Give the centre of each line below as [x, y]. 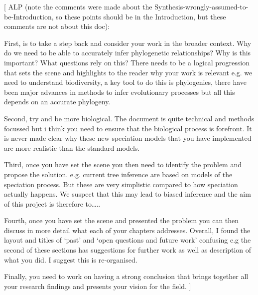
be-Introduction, [29, 16]
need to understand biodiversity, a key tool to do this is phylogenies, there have [126, 82]
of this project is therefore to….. [52, 203]
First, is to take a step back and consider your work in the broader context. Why [128, 43]
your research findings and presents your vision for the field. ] [98, 286]
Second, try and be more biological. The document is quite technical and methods [129, 118]
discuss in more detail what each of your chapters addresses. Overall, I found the [127, 230]
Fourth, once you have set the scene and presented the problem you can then [122, 220]
